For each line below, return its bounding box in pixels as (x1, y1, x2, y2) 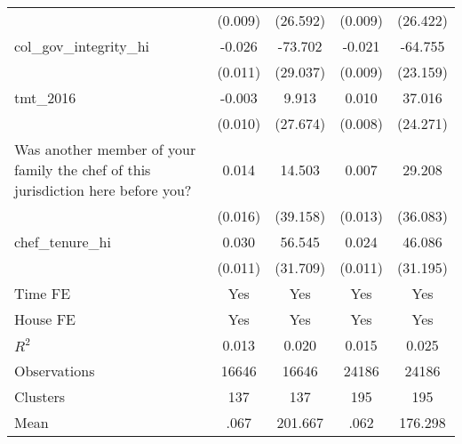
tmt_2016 (14, 87, 76, 108)
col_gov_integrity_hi (14, 36, 150, 56)
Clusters (14, 386, 66, 407)
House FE (14, 309, 76, 329)
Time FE (14, 283, 71, 303)
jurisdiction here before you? (14, 180, 192, 200)
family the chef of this (14, 159, 151, 180)
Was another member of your (14, 139, 196, 159)
